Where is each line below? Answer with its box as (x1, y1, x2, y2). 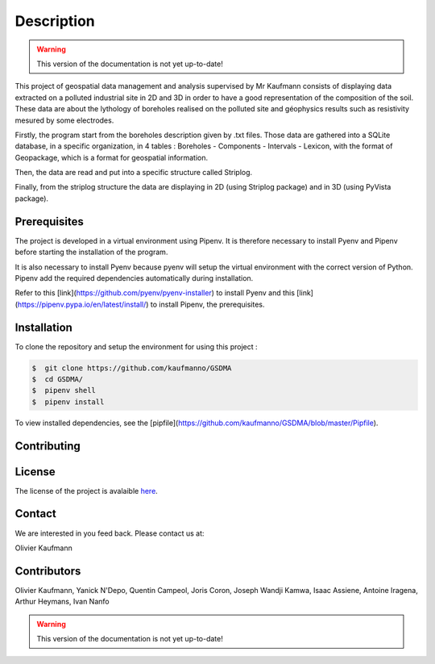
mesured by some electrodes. (14, 115, 114, 125)
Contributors (14, 564, 81, 578)
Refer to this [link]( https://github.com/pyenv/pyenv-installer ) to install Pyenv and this (14, 288, 296, 298)
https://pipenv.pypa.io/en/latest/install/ (17, 299, 147, 309)
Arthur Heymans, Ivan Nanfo (14, 597, 110, 607)
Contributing (14, 439, 81, 453)
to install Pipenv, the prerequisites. (150, 299, 265, 309)
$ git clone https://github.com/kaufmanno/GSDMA (31, 363, 232, 373)
